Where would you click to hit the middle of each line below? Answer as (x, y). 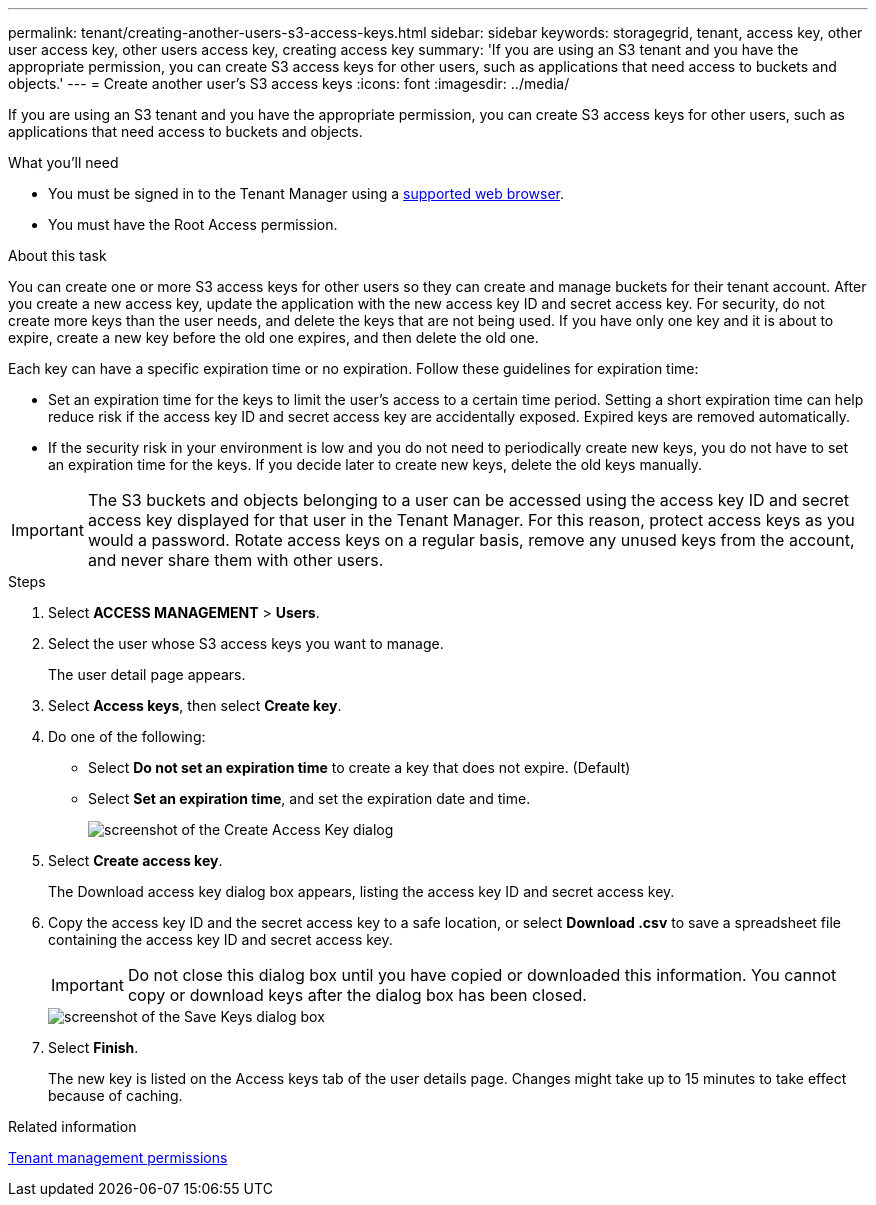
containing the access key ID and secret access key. (220, 939)
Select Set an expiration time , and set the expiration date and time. (309, 798)
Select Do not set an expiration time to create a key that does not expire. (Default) (359, 767)
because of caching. (115, 1095)
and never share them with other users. (235, 560)
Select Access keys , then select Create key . (195, 705)
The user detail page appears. (147, 674)
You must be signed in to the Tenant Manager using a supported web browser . (306, 193)
